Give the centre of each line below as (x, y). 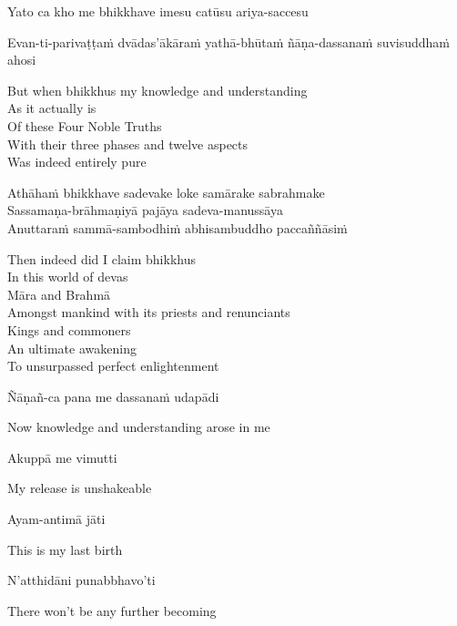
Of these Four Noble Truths (85, 125)
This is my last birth (65, 549)
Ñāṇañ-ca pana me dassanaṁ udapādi (113, 396)
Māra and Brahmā (59, 294)
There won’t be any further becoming (112, 610)
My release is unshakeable (80, 488)
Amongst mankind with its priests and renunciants (149, 312)
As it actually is (52, 108)
